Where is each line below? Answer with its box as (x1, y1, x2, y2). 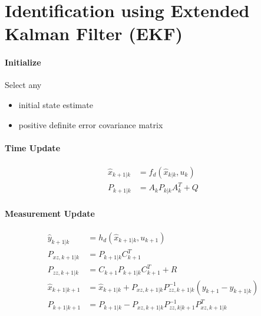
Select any (5, 79, 42, 91)
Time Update (5, 141, 61, 154)
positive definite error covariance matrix (18, 118, 163, 131)
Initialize (5, 56, 41, 69)
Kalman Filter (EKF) (5, 21, 183, 45)
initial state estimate (18, 98, 93, 110)
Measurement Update (5, 207, 95, 219)
